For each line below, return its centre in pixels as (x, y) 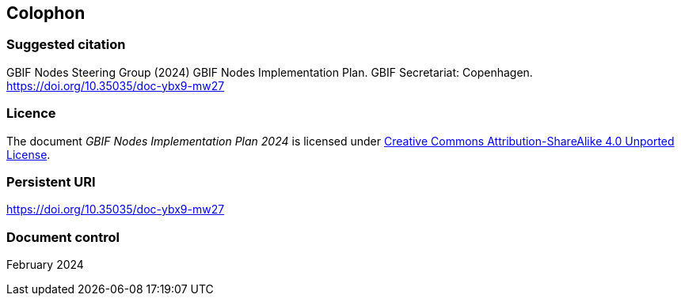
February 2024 (45, 265)
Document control (63, 237)
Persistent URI (51, 181)
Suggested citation (66, 45)
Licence (31, 113)
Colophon (46, 13)
